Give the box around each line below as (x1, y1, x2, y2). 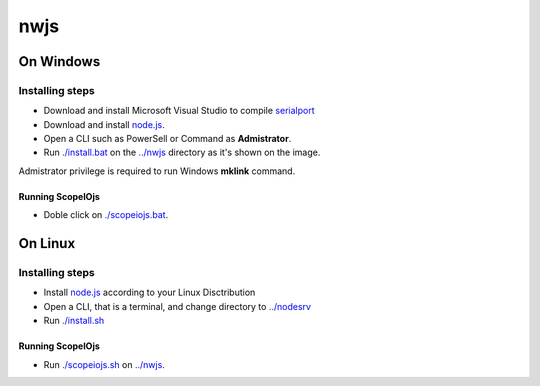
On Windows (18, 53, 101, 70)
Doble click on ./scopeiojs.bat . (43, 209, 169, 221)
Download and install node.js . (43, 118, 165, 130)
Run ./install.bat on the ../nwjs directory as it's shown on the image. (43, 146, 321, 159)
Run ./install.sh (43, 315, 105, 327)
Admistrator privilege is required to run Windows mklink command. (18, 165, 296, 177)
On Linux (18, 235, 76, 252)
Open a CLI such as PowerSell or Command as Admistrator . (43, 133, 292, 145)
